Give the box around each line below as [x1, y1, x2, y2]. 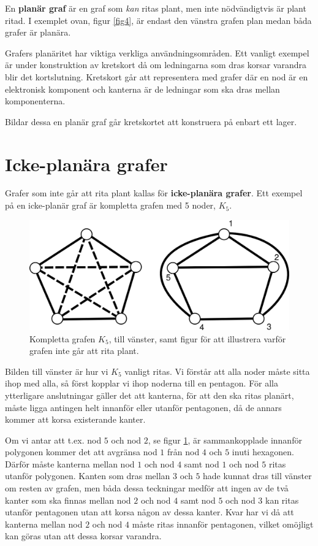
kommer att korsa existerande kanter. [5, 413, 146, 426]
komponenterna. [5, 94, 66, 107]
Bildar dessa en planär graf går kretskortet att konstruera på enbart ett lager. [5, 115, 297, 128]
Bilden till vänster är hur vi [5, 364, 108, 377]
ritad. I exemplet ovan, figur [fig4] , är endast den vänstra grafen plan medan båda [5, 13, 312, 26]
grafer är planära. [5, 26, 71, 39]
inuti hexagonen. [232, 445, 294, 458]
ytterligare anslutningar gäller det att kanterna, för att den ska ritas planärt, [5, 388, 294, 401]
